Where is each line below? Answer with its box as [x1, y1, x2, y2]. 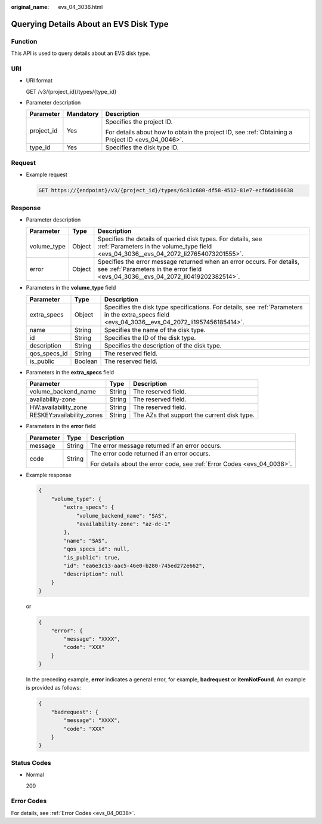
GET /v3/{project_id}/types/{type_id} [26, 88, 117, 95]
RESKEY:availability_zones [29, 411, 103, 419]
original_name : [11, 4, 49, 10]
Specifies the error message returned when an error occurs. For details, [97, 257, 299, 266]
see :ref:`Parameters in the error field [97, 265, 202, 273]
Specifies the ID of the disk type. [104, 333, 196, 342]
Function [11, 37, 38, 45]
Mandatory [66, 110, 99, 118]
